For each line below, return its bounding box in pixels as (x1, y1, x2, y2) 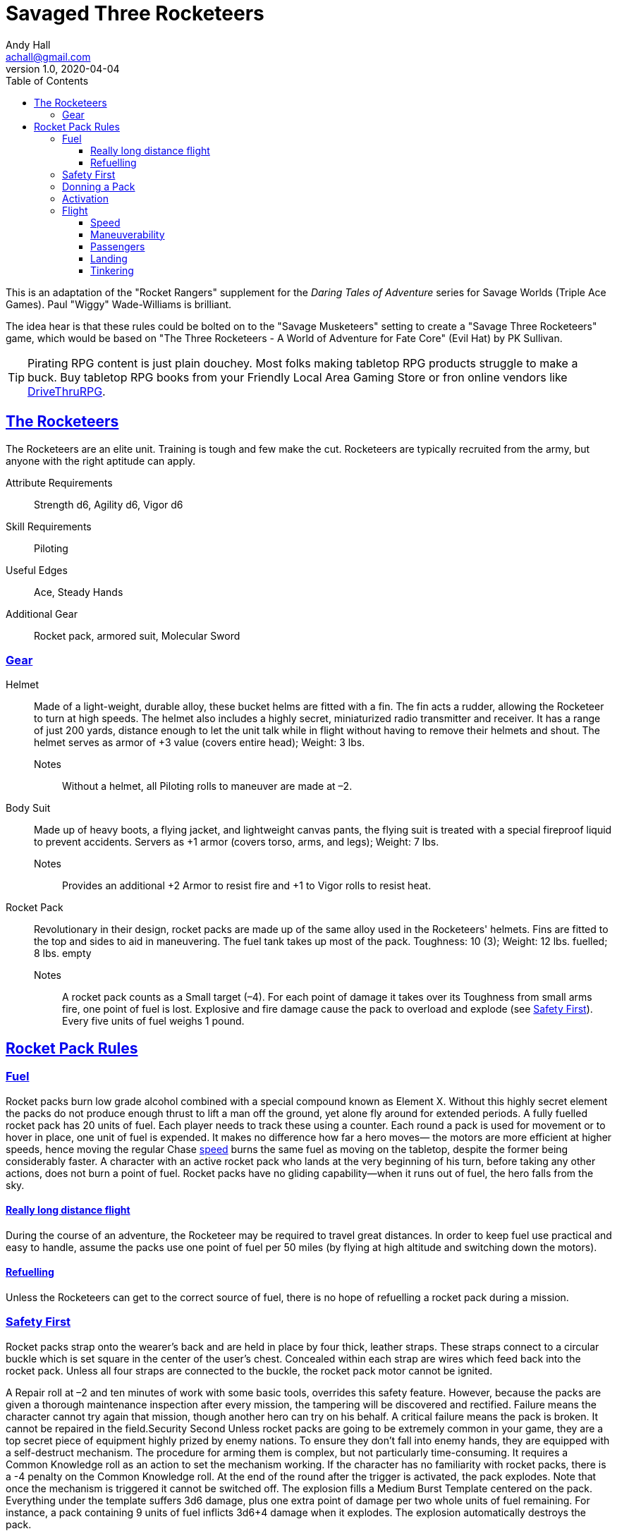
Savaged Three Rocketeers (6, 1, 264, 25)
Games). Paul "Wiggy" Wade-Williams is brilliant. (6, 298, 232, 310)
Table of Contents (6, 74, 89, 87)
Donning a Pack (62, 180, 135, 193)
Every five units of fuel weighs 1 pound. (62, 1015, 245, 1028)
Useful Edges (6, 563, 68, 576)
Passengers (90, 240, 145, 252)
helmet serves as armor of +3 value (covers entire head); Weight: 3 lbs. (34, 736, 365, 749)
